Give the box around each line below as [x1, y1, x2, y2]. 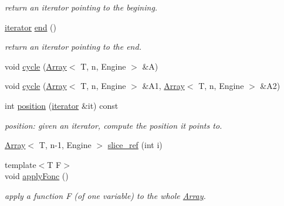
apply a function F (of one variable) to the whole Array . [5, 189, 206, 201]
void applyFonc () [5, 170, 69, 182]
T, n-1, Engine [39, 139, 92, 151]
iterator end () [5, 20, 57, 33]
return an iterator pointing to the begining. [5, 1, 158, 13]
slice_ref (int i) [107, 139, 163, 151]
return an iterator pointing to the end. [5, 40, 141, 53]
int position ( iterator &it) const [5, 99, 119, 111]
